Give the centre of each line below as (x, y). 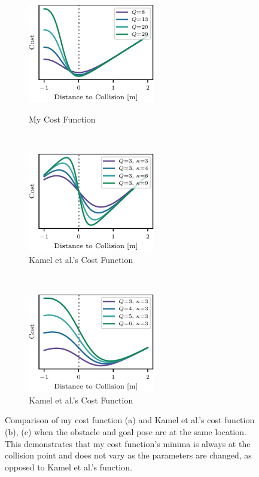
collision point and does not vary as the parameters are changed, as (128, 455)
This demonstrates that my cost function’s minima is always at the (128, 443)
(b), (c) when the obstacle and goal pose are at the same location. (126, 431)
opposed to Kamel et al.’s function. (68, 467)
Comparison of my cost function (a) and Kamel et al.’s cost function (130, 420)
